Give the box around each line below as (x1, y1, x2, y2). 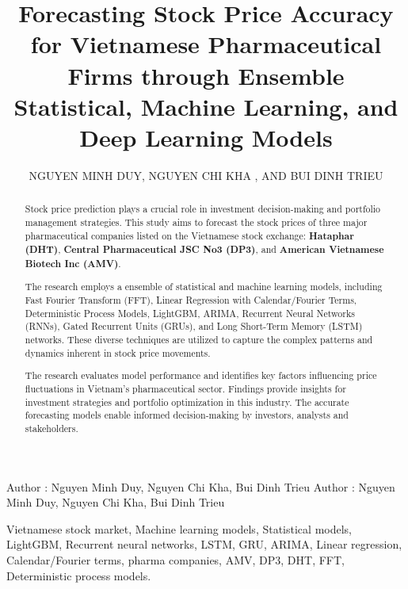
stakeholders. (25, 421, 78, 434)
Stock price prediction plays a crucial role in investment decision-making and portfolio (25, 202, 381, 216)
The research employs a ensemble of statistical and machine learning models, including (25, 280, 383, 293)
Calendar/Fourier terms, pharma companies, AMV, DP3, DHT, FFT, (6, 551, 345, 568)
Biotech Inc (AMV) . (25, 256, 121, 270)
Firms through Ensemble (67, 59, 345, 91)
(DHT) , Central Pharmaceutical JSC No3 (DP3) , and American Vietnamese (25, 243, 384, 257)
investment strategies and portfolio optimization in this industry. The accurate (25, 395, 349, 408)
